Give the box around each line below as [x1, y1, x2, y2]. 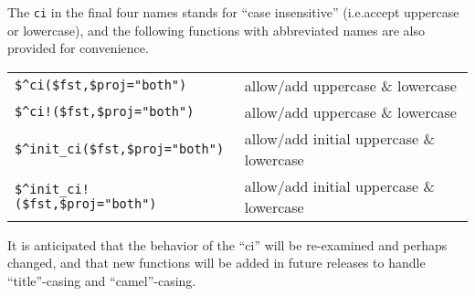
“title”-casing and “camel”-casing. [7, 271, 196, 291]
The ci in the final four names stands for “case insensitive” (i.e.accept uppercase [7, 3, 459, 21]
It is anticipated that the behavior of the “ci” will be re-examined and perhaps [7, 235, 448, 254]
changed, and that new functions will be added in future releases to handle [7, 253, 426, 272]
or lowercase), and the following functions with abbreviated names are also [7, 20, 426, 39]
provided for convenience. [7, 38, 149, 58]
